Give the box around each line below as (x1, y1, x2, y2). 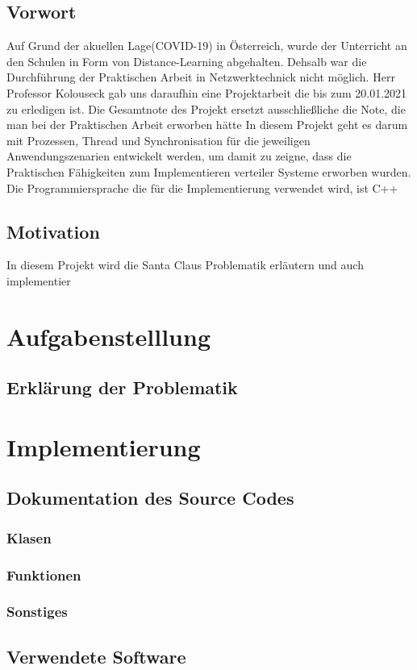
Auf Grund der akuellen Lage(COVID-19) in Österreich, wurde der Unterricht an (6, 37, 407, 54)
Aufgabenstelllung (6, 319, 211, 352)
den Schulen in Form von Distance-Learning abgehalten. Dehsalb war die (6, 52, 367, 69)
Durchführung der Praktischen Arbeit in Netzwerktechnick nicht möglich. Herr (6, 69, 395, 85)
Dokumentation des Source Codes (6, 485, 294, 510)
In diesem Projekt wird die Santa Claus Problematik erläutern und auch (6, 256, 364, 273)
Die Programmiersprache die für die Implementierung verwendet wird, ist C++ (6, 179, 398, 196)
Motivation (6, 218, 100, 243)
